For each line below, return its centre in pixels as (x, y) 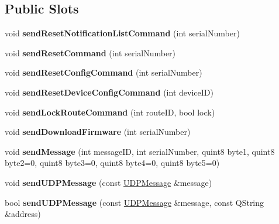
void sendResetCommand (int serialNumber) (90, 52)
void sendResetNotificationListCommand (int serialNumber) (122, 33)
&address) (23, 214)
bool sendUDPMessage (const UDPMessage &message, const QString (135, 202)
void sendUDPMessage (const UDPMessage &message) (108, 182)
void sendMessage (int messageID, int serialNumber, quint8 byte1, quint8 (140, 151)
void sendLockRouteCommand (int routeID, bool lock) (110, 112)
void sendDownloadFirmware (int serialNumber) (98, 132)
